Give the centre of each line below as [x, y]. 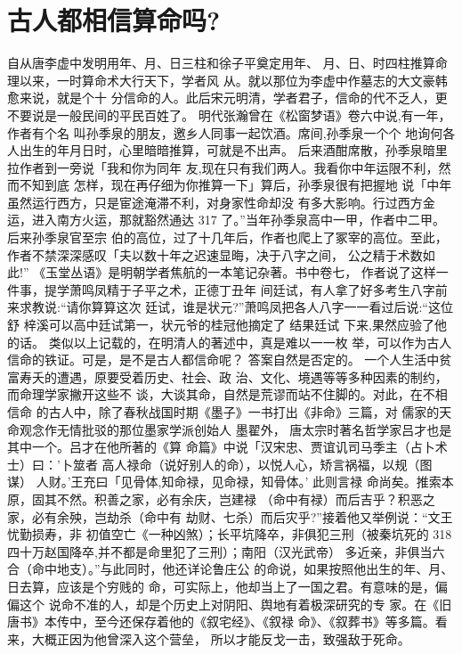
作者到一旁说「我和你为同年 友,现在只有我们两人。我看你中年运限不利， [229, 167]
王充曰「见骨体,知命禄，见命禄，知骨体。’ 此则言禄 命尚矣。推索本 [262, 482]
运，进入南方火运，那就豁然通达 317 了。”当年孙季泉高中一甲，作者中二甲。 [226, 220]
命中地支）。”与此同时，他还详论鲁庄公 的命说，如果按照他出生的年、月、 [243, 569]
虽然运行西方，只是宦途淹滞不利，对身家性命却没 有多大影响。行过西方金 [221, 202]
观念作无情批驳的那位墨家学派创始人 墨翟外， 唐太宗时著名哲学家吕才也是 [235, 429]
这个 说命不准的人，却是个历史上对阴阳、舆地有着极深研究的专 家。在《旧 [235, 604]
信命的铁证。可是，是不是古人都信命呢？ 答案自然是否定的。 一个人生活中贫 [230, 360]
